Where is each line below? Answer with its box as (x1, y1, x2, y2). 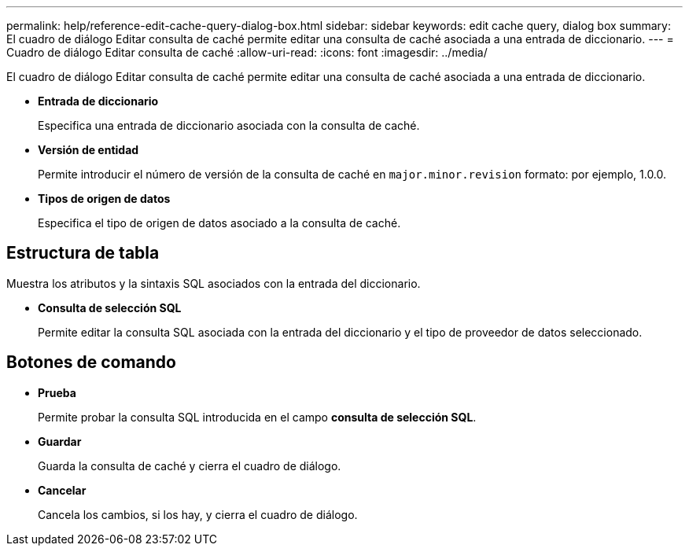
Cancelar (38, 483, 87, 497)
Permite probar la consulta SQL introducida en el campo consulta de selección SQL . (38, 410, 477, 424)
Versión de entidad (38, 143, 139, 156)
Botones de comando (6, 352, 176, 373)
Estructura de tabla (6, 243, 160, 263)
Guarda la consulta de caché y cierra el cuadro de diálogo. (38, 458, 341, 473)
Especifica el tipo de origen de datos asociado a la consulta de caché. (38, 216, 401, 230)
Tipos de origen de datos (38, 192, 171, 205)
